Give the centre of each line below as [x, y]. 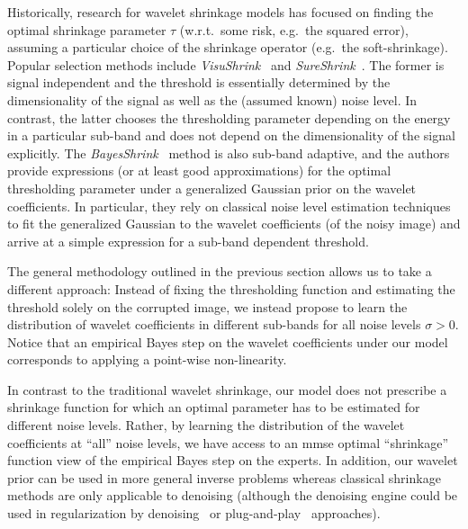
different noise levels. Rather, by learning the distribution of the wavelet [206, 425]
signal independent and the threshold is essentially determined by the [199, 82]
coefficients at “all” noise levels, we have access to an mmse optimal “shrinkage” [228, 442]
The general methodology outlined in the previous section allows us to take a [220, 271]
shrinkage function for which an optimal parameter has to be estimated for [214, 407]
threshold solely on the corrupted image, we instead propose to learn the [207, 306]
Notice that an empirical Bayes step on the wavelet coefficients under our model [228, 341]
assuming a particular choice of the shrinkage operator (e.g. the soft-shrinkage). [228, 47]
